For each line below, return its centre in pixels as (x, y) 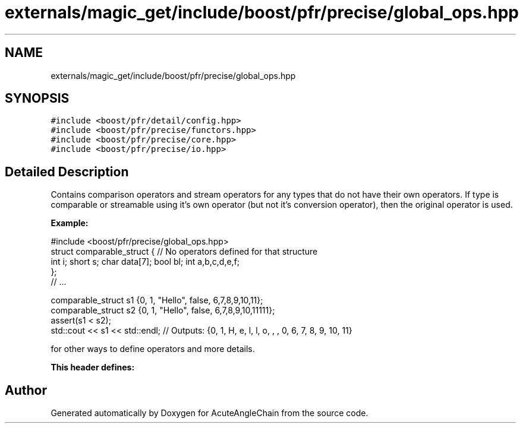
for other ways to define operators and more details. (153, 349)
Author (26, 390)
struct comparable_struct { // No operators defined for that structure (184, 252)
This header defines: (93, 367)
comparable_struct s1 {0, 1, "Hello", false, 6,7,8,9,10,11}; (157, 300)
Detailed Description (67, 172)
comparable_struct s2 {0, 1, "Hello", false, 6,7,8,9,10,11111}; (163, 310)
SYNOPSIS (37, 99)
